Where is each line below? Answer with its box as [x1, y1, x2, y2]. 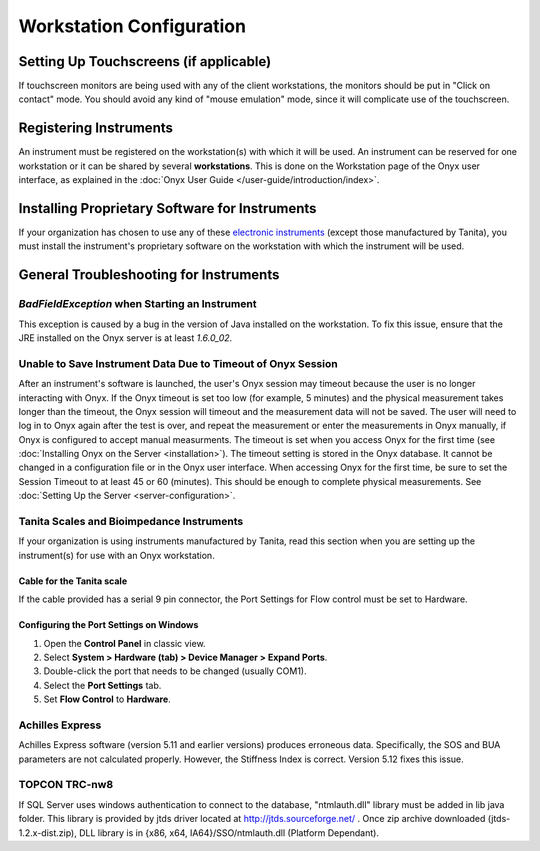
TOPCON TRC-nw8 [18, 778, 114, 792]
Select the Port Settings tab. [43, 679, 162, 691]
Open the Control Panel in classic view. [43, 637, 206, 649]
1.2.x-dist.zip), [18, 826, 77, 839]
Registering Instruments [18, 120, 174, 137]
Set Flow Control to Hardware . [43, 693, 172, 705]
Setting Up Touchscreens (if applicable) [18, 53, 272, 70]
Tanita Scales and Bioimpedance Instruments [18, 515, 244, 529]
